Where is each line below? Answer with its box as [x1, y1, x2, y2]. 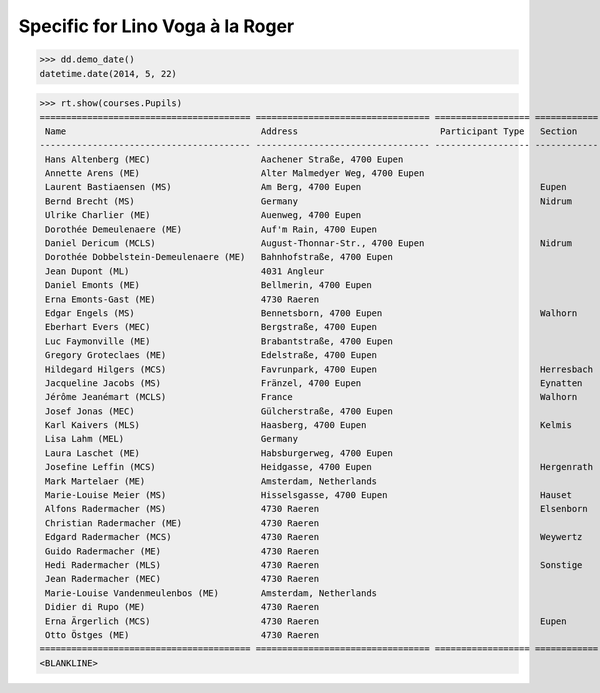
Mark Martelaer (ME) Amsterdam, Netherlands [45, 475, 378, 487]
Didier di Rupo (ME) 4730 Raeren [45, 601, 320, 613]
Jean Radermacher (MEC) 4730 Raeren [45, 573, 320, 585]
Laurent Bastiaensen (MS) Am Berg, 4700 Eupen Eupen [45, 181, 567, 193]
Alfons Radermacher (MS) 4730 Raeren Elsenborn [45, 503, 589, 515]
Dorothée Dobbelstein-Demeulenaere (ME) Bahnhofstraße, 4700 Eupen [45, 251, 394, 263]
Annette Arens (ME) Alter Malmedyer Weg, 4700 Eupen [45, 168, 425, 179]
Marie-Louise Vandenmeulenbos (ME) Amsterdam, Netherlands [45, 587, 378, 599]
